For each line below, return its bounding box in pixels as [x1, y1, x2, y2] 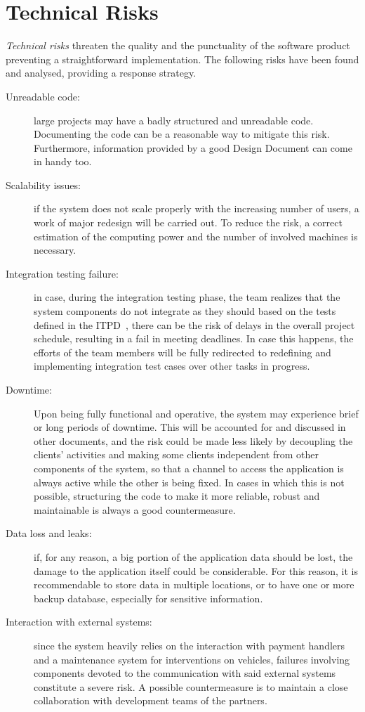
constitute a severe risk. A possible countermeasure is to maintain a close [34, 679, 348, 694]
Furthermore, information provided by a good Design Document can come [34, 140, 352, 155]
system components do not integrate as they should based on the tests [34, 304, 336, 318]
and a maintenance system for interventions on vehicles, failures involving [34, 652, 350, 666]
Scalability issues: [6, 177, 81, 192]
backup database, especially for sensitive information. [34, 590, 263, 605]
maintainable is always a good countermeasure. [34, 502, 236, 517]
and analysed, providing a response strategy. [6, 65, 197, 80]
